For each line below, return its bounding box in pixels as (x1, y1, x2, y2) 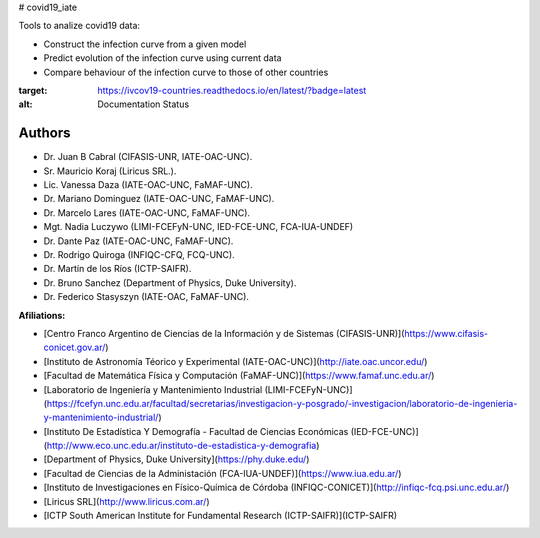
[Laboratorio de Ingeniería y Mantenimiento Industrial (43, 383, 263, 395)
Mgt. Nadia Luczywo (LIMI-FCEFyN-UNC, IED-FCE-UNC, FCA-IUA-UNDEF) (43, 221, 354, 233)
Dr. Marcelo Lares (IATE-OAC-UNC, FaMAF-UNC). (43, 206, 250, 219)
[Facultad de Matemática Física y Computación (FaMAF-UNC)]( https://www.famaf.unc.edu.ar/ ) (43, 370, 435, 382)
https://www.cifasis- (404, 327, 489, 339)
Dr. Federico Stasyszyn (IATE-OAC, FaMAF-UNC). (43, 291, 250, 303)
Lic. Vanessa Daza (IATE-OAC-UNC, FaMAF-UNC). (43, 179, 254, 191)
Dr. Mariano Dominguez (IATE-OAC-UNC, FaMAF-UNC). (43, 193, 275, 205)
